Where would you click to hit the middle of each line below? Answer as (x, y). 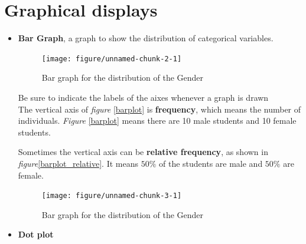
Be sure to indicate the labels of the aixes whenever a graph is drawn (143, 97)
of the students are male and (211, 163)
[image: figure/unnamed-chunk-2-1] (112, 59)
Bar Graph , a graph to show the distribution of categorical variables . (146, 38)
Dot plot (36, 234)
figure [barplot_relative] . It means (78, 163)
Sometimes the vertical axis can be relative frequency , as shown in (143, 152)
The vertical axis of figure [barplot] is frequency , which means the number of (159, 109)
